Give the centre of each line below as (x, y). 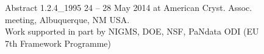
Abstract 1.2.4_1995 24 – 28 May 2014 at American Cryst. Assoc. (129, 8)
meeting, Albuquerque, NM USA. (67, 19)
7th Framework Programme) (58, 43)
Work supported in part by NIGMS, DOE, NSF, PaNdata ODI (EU (132, 31)
